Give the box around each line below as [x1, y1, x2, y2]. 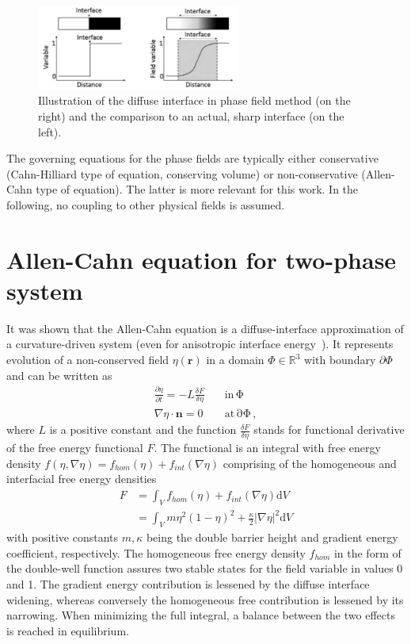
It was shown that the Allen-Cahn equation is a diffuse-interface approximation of [6, 320, 404, 336]
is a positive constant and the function [49, 421, 237, 438]
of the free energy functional [6, 439, 143, 456]
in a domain [206, 351, 264, 368]
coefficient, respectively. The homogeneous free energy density [6, 544, 306, 561]
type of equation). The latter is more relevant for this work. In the [36, 181, 359, 197]
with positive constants [6, 529, 119, 546]
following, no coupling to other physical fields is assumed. [6, 196, 285, 213]
